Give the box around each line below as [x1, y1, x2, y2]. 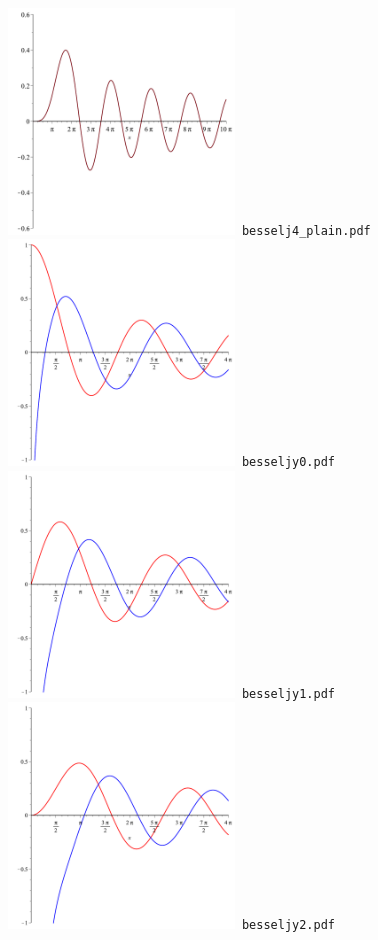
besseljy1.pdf [241, 686, 335, 701]
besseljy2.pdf [241, 918, 335, 933]
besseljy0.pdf [241, 455, 335, 470]
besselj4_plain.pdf [241, 223, 371, 238]
